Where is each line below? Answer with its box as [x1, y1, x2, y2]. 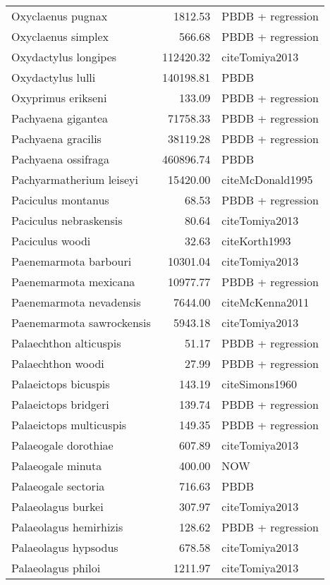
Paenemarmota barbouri [11, 253, 132, 269]
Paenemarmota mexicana [11, 273, 135, 290]
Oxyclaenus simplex [11, 28, 109, 44]
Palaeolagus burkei [11, 498, 104, 515]
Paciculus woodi [11, 233, 91, 249]
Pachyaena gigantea [11, 110, 109, 126]
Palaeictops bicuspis [11, 376, 110, 392]
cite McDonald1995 [221, 171, 313, 187]
